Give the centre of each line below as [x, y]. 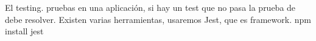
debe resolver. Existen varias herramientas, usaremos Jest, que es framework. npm [158, 19]
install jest [24, 31]
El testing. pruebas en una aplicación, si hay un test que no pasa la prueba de [150, 7]
